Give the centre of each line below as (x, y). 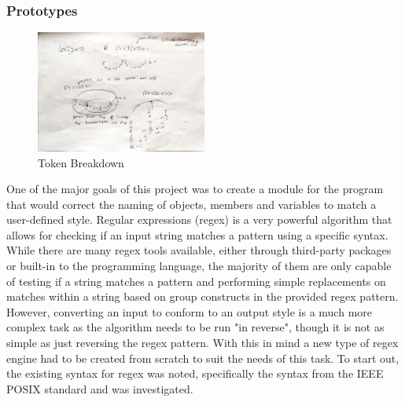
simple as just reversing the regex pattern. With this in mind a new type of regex (202, 343)
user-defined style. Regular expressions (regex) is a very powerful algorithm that (199, 219)
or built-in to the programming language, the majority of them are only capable (199, 266)
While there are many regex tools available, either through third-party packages (199, 250)
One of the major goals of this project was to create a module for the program (195, 189)
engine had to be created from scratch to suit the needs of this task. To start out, (203, 358)
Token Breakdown (81, 162)
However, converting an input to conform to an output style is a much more (190, 311)
